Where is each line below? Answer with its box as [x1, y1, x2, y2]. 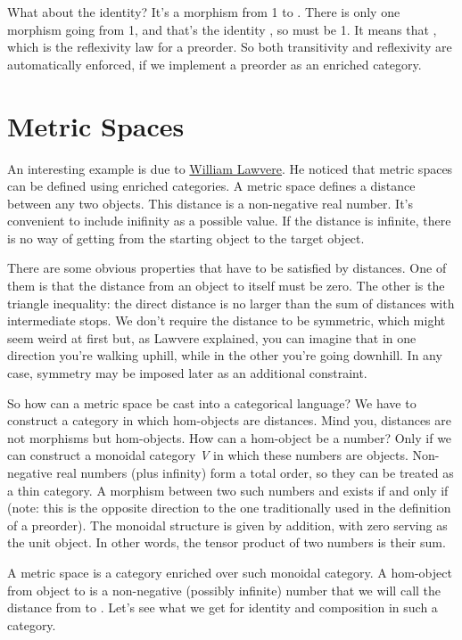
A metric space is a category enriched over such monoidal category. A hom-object [7, 562, 452, 581]
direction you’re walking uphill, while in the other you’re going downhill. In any [7, 346, 442, 365]
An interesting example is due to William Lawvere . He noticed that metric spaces [7, 159, 453, 177]
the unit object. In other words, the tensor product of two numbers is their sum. [7, 533, 446, 552]
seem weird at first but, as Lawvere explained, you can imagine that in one [7, 328, 417, 347]
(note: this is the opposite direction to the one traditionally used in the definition [7, 498, 451, 517]
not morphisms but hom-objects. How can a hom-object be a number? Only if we [7, 428, 452, 447]
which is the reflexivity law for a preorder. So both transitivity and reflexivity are [7, 37, 452, 56]
